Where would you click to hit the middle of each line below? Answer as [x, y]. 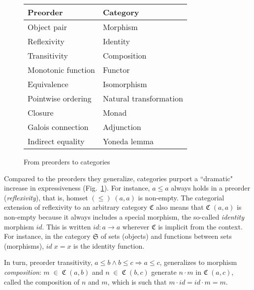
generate [164, 272]
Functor [116, 70]
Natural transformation [143, 98]
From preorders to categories [67, 161]
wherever [136, 226]
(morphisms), [24, 245]
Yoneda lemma [128, 141]
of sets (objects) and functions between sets [166, 236]
